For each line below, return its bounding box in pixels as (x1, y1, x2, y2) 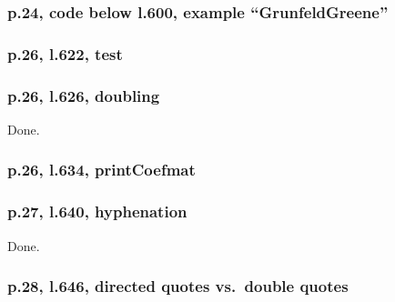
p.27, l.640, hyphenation (7, 200, 187, 223)
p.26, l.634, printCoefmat (7, 158, 196, 181)
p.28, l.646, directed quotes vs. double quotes (7, 275, 349, 297)
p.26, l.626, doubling (7, 84, 160, 106)
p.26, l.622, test (7, 42, 123, 65)
